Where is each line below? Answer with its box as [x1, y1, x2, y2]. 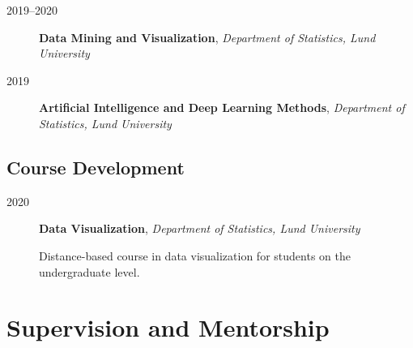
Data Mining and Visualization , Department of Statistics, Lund [39, 28, 376, 45]
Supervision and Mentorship [6, 311, 330, 344]
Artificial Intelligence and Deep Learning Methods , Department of [39, 99, 405, 116]
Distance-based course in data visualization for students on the [39, 247, 351, 264]
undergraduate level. [39, 263, 140, 280]
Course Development [6, 154, 185, 179]
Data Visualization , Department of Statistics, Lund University [39, 220, 360, 237]
